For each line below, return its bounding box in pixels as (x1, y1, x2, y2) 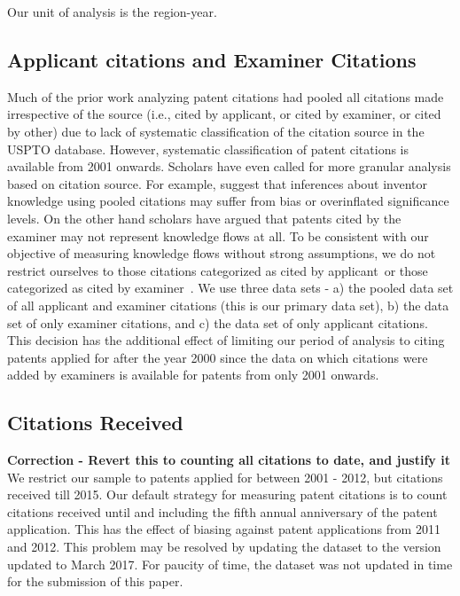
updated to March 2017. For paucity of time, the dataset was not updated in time (7, 554, 453, 573)
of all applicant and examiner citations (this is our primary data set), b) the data (7, 295, 449, 314)
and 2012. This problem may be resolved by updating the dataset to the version (7, 537, 441, 556)
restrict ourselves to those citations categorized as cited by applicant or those (7, 261, 428, 279)
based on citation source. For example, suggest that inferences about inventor (7, 174, 428, 192)
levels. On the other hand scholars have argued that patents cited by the (7, 208, 402, 227)
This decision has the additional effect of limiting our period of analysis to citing (7, 331, 445, 349)
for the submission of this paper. (7, 572, 183, 591)
